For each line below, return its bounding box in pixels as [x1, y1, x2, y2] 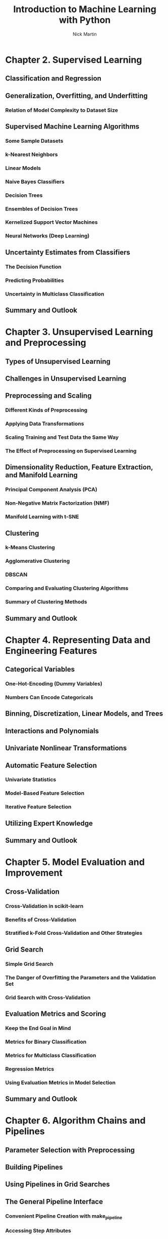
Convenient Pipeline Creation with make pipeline [5, 1212, 123, 1220]
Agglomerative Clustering [5, 558, 70, 565]
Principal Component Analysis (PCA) [5, 486, 97, 493]
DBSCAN [5, 571, 28, 578]
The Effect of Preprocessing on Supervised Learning [5, 447, 137, 454]
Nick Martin [73, 31, 97, 37]
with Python [59, 14, 111, 26]
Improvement [5, 867, 63, 879]
